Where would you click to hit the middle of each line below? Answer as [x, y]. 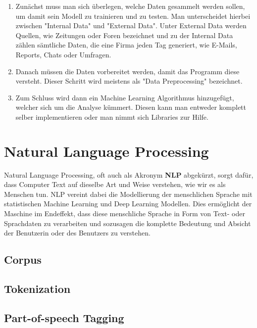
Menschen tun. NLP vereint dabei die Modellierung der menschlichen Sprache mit [128, 194]
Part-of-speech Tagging [64, 317]
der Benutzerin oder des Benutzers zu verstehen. [77, 233]
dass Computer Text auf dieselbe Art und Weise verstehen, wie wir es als [115, 184]
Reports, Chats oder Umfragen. [63, 54]
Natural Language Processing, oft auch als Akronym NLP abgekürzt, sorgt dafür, [129, 174]
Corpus [23, 259]
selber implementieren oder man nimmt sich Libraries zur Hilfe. [112, 117]
